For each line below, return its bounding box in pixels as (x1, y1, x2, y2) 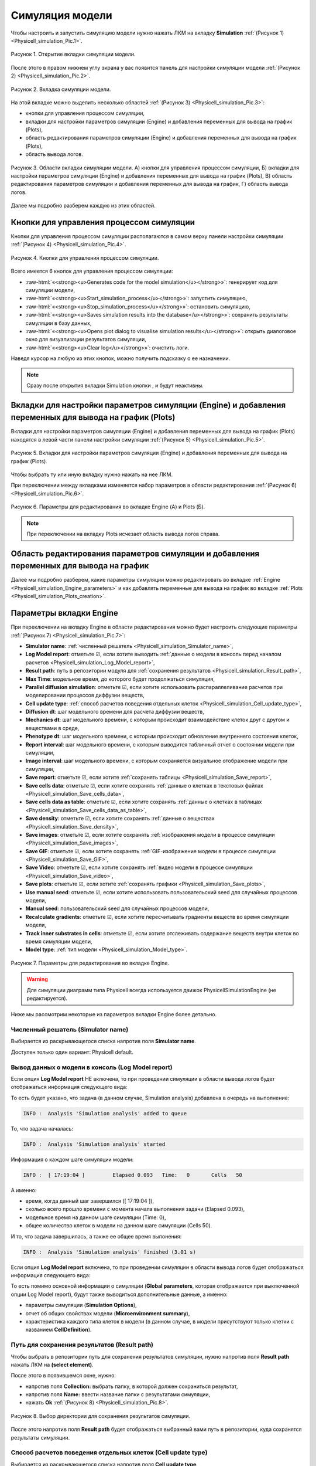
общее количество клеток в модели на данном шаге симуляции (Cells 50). (25, 1222, 212, 1229)
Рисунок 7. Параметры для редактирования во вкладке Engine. (11, 959, 170, 966)
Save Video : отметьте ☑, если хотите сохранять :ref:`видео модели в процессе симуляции (25, 864, 253, 871)
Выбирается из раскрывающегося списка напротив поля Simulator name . (11, 1038, 196, 1045)
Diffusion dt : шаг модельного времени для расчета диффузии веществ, (25, 708, 205, 715)
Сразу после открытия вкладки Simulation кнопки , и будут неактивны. (26, 382, 204, 389)
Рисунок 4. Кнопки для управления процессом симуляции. (11, 254, 159, 261)
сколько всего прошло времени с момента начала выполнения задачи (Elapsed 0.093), (25, 1206, 245, 1213)
